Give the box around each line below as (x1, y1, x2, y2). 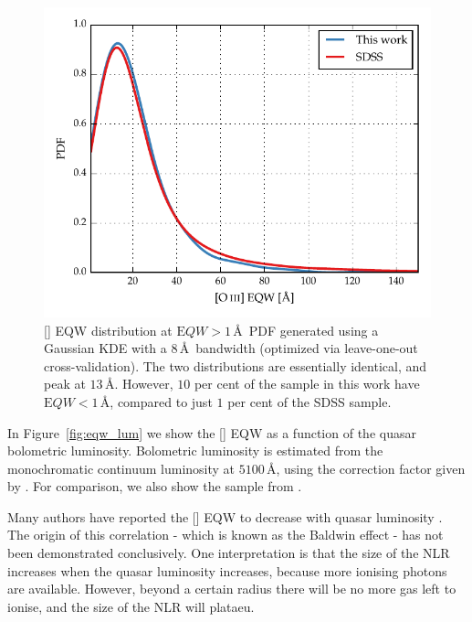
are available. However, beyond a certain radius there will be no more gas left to (7, 579, 456, 598)
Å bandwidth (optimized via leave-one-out (179, 338, 418, 358)
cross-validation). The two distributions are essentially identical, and (44, 356, 427, 375)
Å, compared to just (100, 391, 213, 411)
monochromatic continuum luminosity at (7, 458, 236, 477)
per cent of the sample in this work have (194, 374, 420, 393)
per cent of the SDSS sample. (227, 391, 392, 411)
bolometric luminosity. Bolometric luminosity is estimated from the (7, 441, 383, 460)
